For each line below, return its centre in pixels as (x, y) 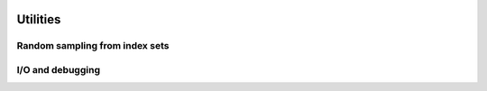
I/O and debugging (59, 69)
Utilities (39, 19)
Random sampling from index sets (93, 46)
